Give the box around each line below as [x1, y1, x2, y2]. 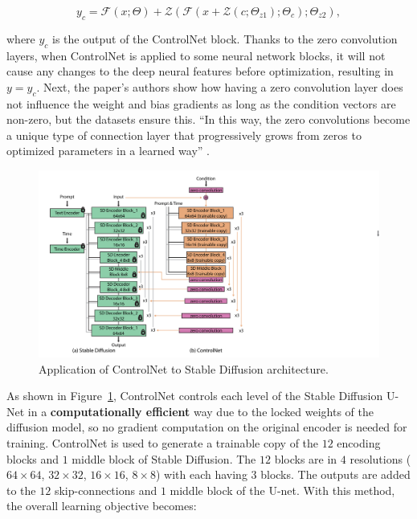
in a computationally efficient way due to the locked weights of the [27, 403, 374, 419]
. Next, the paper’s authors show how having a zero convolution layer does [36, 78, 403, 95]
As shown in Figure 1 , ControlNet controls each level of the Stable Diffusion [6, 387, 383, 404]
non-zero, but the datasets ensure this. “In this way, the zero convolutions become [6, 111, 411, 128]
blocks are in [274, 450, 337, 467]
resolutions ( [350, 450, 411, 467]
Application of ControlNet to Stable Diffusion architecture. [39, 360, 329, 377]
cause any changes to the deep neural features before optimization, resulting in [6, 63, 394, 80]
